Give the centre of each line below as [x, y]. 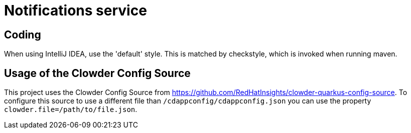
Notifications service [76, 10]
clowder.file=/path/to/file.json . [71, 109]
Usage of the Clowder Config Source [97, 73]
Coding [23, 34]
